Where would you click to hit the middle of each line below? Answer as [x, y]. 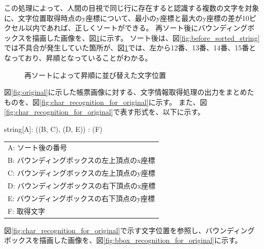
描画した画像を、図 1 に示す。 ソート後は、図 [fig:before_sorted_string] [146, 37]
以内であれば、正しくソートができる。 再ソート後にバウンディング [136, 28]
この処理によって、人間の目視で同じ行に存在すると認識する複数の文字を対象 [132, 8]
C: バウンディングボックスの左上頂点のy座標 [81, 172]
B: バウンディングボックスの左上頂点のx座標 [81, 160]
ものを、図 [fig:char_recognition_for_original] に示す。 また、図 [106, 102]
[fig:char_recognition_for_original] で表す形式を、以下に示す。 [105, 112]
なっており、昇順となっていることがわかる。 [78, 57]
